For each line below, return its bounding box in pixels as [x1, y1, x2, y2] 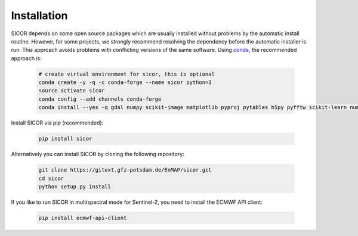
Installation [11, 9, 68, 22]
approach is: [11, 54, 42, 62]
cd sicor [38, 175, 64, 182]
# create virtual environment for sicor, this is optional [38, 70, 215, 77]
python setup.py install [38, 183, 112, 190]
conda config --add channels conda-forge [38, 95, 162, 103]
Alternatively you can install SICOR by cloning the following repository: [11, 151, 184, 158]
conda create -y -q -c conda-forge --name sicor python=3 [38, 79, 212, 86]
